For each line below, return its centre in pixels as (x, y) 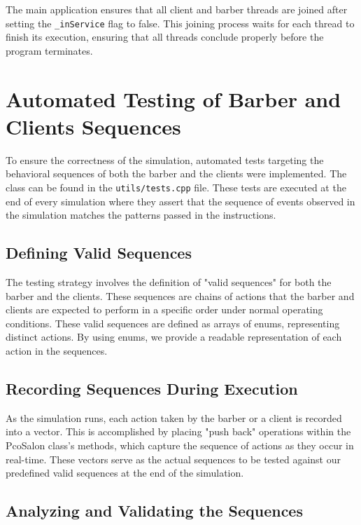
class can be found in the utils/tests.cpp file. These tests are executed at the (176, 187)
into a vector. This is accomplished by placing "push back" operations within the (178, 431)
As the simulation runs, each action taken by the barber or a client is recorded (174, 417)
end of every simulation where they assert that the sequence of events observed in (180, 201)
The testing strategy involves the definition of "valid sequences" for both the (169, 281)
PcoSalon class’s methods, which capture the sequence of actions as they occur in (180, 445)
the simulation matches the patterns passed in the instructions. (141, 215)
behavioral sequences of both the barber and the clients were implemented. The (176, 173)
